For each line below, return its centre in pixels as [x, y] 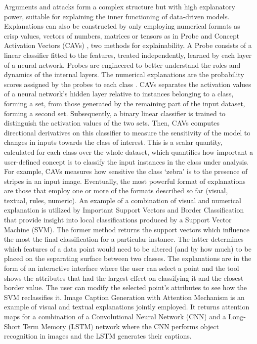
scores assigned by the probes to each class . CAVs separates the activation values [128, 84]
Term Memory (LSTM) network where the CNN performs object [121, 326]
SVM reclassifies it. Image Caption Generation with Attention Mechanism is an [124, 297]
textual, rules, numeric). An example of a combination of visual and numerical [123, 200]
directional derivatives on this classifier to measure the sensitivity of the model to [127, 132]
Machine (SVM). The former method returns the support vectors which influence [127, 229]
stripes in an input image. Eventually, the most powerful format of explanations [125, 181]
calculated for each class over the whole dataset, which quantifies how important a [128, 151]
